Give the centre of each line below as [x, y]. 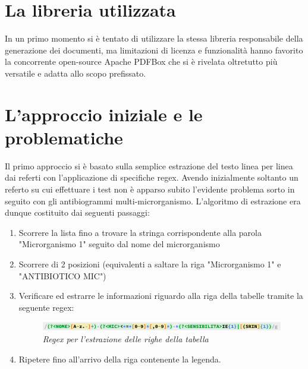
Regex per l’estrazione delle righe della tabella [125, 338]
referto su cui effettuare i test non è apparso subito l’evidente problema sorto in [150, 189]
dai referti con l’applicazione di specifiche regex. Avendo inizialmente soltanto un [152, 177]
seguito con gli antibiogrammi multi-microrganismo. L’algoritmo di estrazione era [153, 201]
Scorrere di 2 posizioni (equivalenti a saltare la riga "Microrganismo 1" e [150, 264]
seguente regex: [46, 307]
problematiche [64, 137]
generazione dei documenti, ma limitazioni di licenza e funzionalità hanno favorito [154, 50]
